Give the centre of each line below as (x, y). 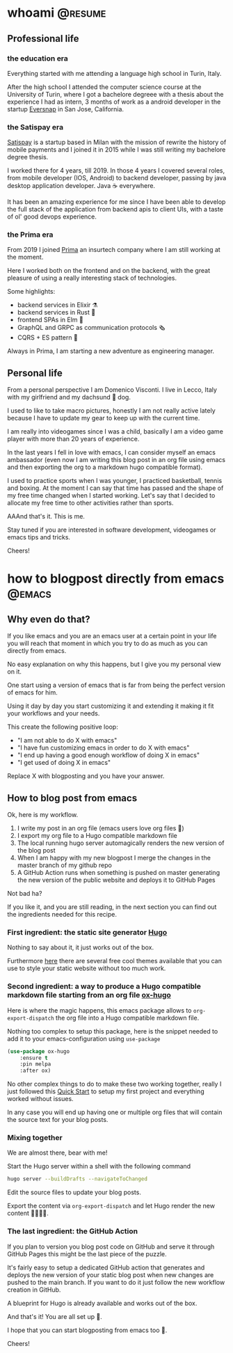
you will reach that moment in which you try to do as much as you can (107, 643)
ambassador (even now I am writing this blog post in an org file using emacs (116, 460)
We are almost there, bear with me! (57, 1153)
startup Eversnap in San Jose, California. (65, 109)
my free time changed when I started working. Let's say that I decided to (111, 496)
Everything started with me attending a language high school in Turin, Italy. (114, 73)
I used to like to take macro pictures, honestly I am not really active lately (111, 411)
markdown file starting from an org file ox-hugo (89, 995)
